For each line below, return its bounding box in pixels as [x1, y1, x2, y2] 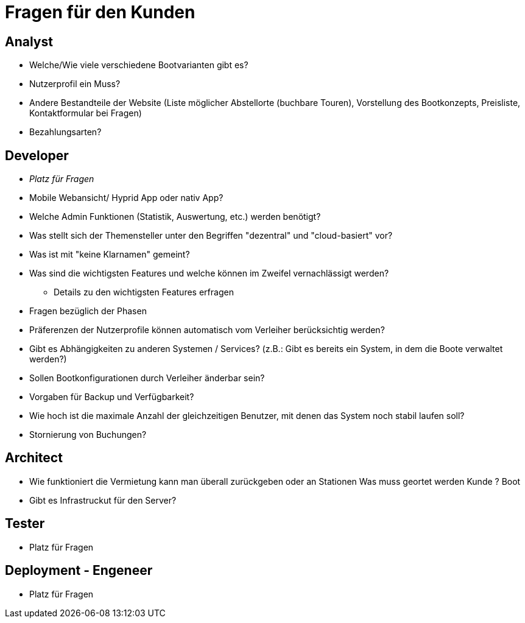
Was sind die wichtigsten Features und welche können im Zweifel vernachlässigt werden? [29, 268, 389, 279]
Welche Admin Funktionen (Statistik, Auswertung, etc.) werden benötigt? [29, 211, 321, 222]
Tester [5, 516, 45, 532]
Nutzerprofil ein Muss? [29, 79, 121, 90]
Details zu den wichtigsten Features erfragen [54, 287, 234, 298]
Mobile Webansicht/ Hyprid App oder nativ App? [29, 192, 224, 203]
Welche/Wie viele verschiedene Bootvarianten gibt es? [29, 60, 248, 71]
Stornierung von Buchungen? [29, 429, 147, 440]
